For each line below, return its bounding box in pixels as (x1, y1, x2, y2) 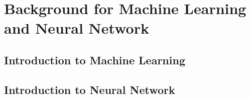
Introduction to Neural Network (4, 81, 175, 97)
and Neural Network (4, 18, 149, 38)
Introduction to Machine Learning (4, 52, 185, 67)
